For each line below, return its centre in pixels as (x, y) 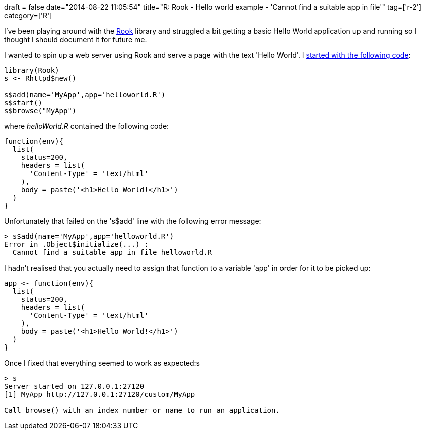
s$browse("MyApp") (40, 111)
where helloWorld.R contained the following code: (87, 126)
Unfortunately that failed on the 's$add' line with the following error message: (133, 221)
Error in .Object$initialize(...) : (76, 244)
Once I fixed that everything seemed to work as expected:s (102, 363)
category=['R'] (28, 15)
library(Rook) (32, 70)
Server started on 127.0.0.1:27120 (74, 386)
